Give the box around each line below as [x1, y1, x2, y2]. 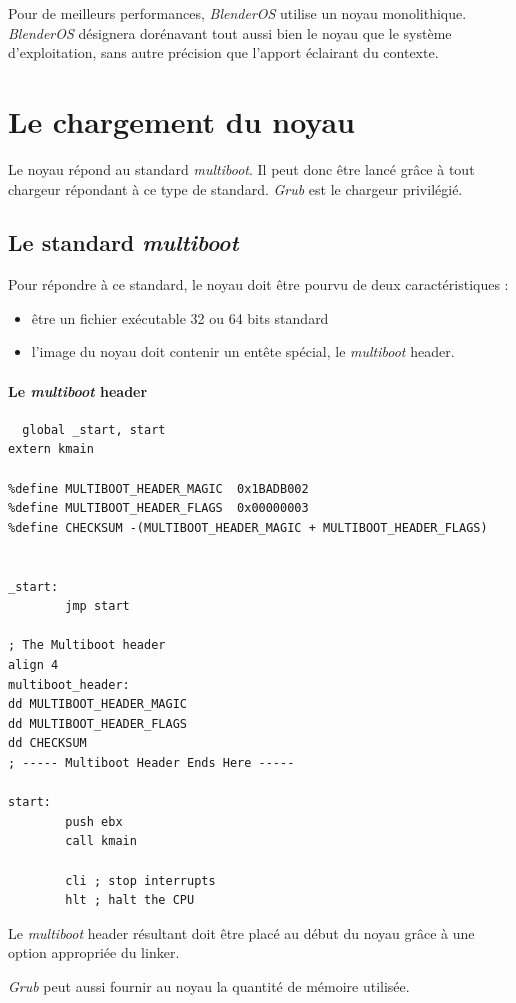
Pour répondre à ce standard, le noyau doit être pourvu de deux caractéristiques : [8, 274, 509, 295]
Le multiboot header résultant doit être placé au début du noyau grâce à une [8, 922, 475, 943]
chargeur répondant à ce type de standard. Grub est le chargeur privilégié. [8, 178, 463, 199]
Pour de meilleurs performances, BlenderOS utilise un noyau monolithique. [8, 3, 467, 23]
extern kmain [8, 442, 94, 457]
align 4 [8, 658, 59, 672]
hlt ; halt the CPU [65, 893, 195, 908]
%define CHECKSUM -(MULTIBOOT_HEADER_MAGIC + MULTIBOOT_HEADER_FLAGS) [8, 520, 488, 535]
